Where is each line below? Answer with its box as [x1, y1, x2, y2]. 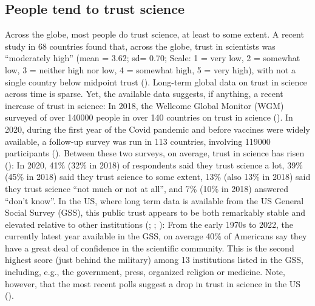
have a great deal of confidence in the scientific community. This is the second [5, 241, 294, 254]
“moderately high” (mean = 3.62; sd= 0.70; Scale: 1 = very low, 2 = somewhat [5, 52, 300, 64]
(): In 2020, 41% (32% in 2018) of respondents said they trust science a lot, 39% [5, 158, 303, 171]
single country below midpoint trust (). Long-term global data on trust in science [5, 75, 307, 88]
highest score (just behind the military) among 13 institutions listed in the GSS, [5, 253, 303, 266]
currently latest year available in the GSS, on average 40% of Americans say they [5, 230, 307, 242]
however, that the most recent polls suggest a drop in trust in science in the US [5, 277, 301, 290]
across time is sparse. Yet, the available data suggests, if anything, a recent [5, 87, 283, 100]
